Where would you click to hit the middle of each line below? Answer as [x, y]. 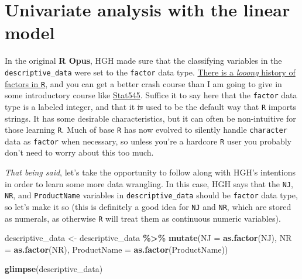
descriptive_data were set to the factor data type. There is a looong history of [150, 72]
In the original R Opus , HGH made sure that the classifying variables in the [143, 61]
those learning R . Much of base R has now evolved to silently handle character [146, 130]
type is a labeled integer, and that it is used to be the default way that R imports [150, 106]
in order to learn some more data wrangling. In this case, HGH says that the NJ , [149, 183]
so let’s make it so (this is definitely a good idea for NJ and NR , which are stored [148, 206]
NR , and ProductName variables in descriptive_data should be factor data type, [151, 195]
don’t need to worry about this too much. [79, 152]
